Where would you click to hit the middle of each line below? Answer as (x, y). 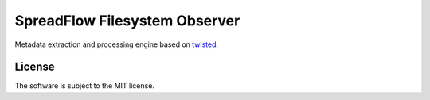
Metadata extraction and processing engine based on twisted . (117, 44)
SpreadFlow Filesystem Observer (127, 21)
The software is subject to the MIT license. (85, 86)
